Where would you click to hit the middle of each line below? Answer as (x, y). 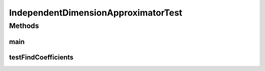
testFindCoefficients (41, 57)
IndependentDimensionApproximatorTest (96, 13)
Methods (24, 26)
